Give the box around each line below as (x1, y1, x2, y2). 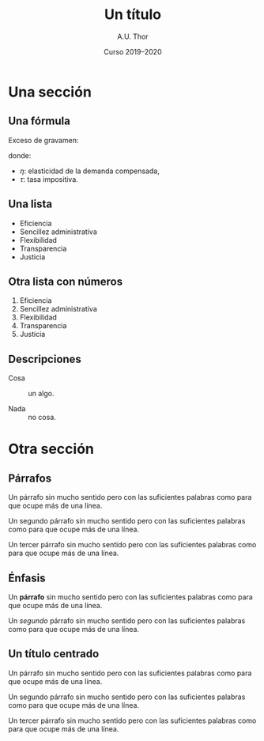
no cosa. (28, 413, 57, 422)
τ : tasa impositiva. (19, 174, 79, 183)
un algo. (28, 389, 55, 399)
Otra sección (8, 440, 95, 458)
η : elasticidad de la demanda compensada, (19, 166, 160, 176)
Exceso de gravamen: (8, 135, 79, 145)
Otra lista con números (8, 274, 123, 288)
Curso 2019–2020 (104, 47, 162, 56)
